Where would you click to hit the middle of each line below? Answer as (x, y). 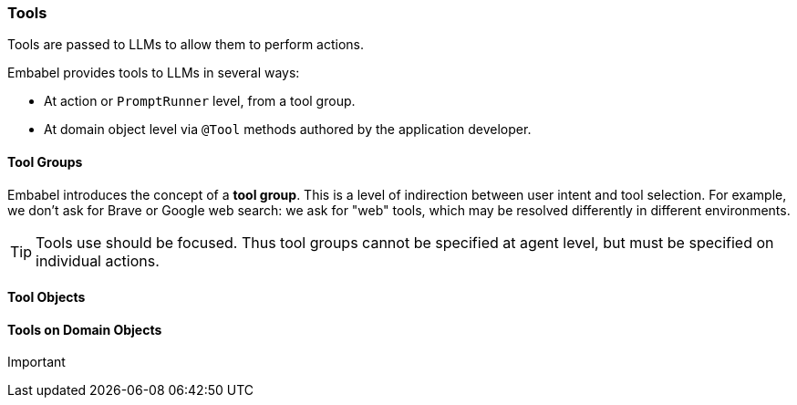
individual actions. (98, 260)
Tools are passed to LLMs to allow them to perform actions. (186, 45)
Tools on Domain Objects (85, 329)
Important (36, 362)
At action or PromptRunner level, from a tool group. (200, 101)
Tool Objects (47, 297)
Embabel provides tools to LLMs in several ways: (154, 73)
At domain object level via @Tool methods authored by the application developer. (288, 130)
